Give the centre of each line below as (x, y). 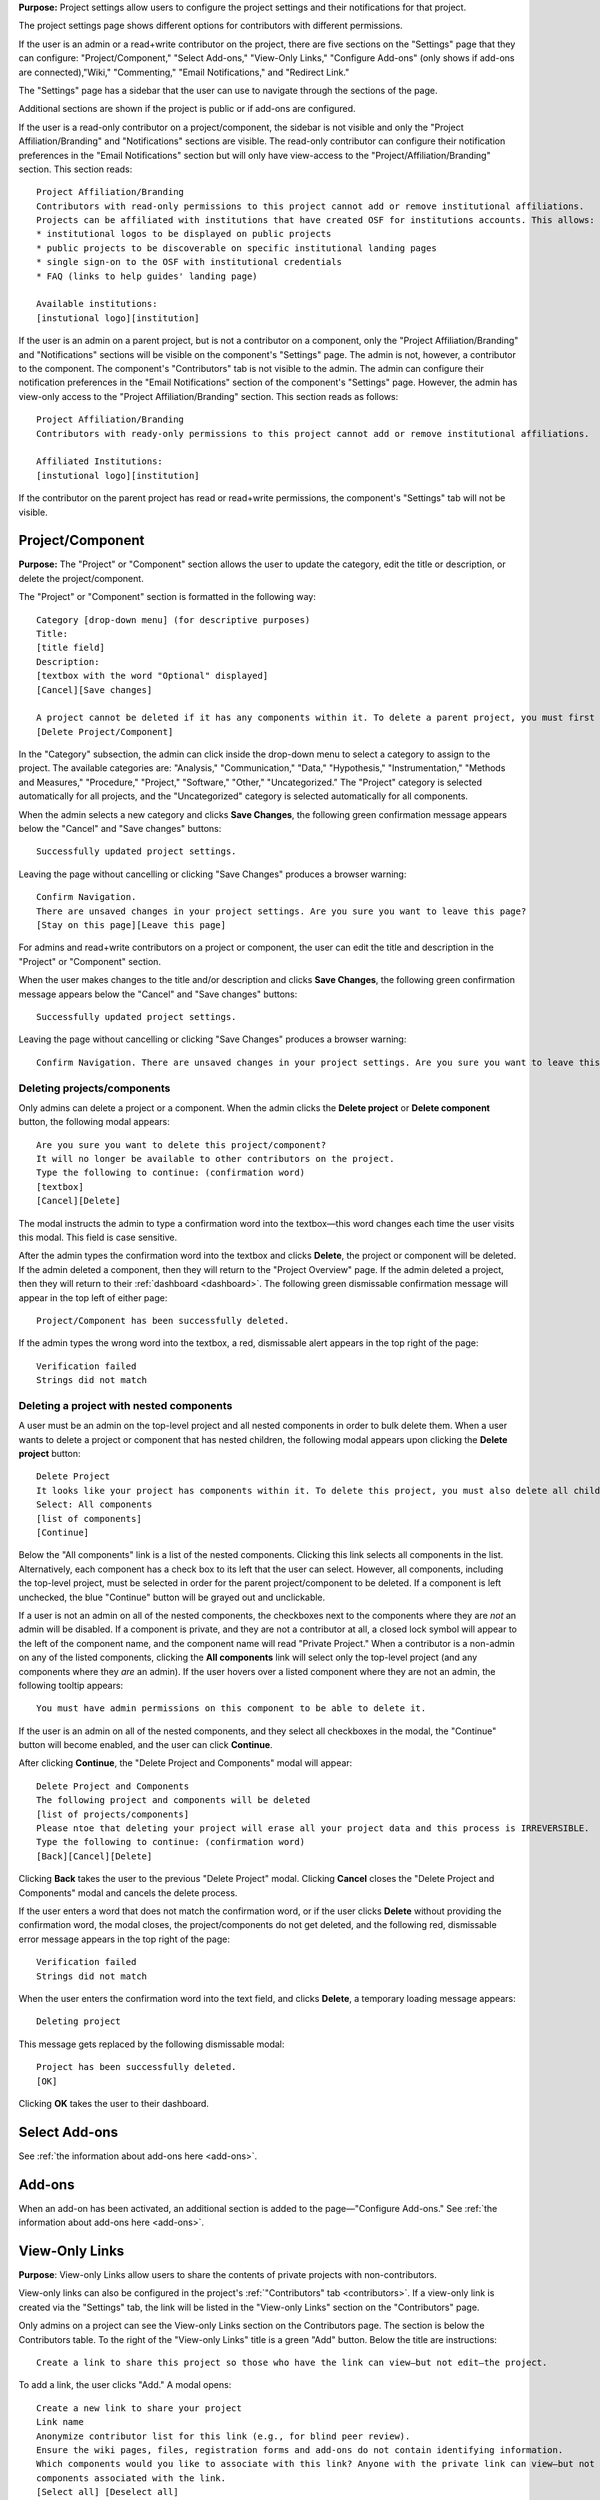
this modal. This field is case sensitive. (98, 1237)
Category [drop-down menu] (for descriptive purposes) (173, 619)
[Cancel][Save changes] (94, 689)
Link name (60, 2422)
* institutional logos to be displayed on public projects (184, 234)
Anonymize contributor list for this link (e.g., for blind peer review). (223, 2436)
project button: (49, 1454)
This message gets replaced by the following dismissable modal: (151, 2044)
